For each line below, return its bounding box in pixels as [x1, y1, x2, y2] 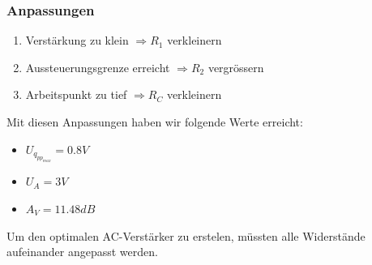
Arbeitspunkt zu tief [25, 86, 127, 103]
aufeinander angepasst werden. [6, 243, 158, 260]
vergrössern [207, 58, 264, 75]
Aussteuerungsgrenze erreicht [25, 58, 170, 75]
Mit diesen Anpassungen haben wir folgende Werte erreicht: [6, 113, 303, 130]
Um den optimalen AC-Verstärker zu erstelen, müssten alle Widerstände [6, 227, 366, 244]
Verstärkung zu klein [25, 32, 129, 49]
